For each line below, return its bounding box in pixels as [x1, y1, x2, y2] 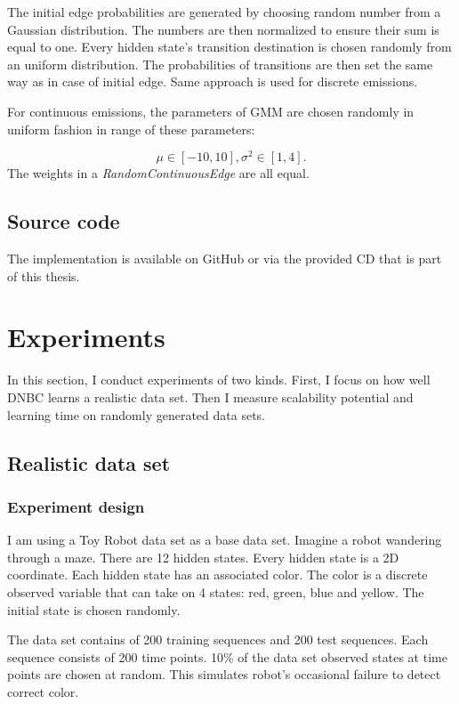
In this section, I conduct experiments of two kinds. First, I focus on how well [7, 370, 431, 389]
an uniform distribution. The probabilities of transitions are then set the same [7, 54, 433, 73]
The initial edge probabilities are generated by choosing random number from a [7, 3, 441, 20]
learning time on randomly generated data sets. [7, 405, 265, 424]
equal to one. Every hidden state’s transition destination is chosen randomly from [7, 37, 452, 56]
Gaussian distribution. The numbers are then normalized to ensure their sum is [7, 20, 439, 38]
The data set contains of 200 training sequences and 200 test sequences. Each [7, 630, 429, 649]
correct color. [7, 682, 79, 700]
